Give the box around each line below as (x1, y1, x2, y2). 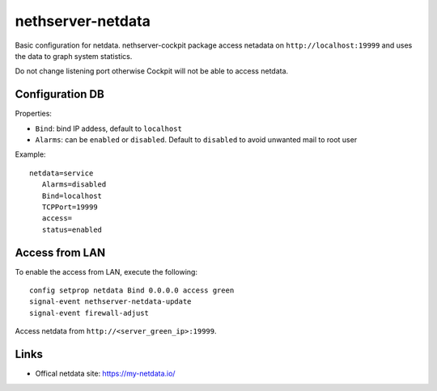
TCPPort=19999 (41, 202, 98, 212)
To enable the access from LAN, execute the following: (15, 267, 198, 276)
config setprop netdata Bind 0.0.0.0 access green (29, 286, 235, 295)
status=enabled (41, 225, 103, 234)
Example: (15, 149, 46, 159)
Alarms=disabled (41, 180, 107, 189)
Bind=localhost (41, 191, 103, 200)
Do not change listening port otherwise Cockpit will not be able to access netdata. (15, 66, 289, 76)
